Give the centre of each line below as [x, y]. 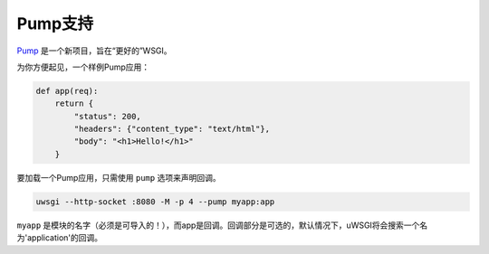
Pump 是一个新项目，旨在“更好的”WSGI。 [94, 51]
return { [74, 103]
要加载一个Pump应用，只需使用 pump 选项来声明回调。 [119, 177]
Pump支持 [55, 24]
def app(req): [67, 91]
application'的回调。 [65, 238]
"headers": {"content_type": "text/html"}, [172, 129]
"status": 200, [108, 116]
